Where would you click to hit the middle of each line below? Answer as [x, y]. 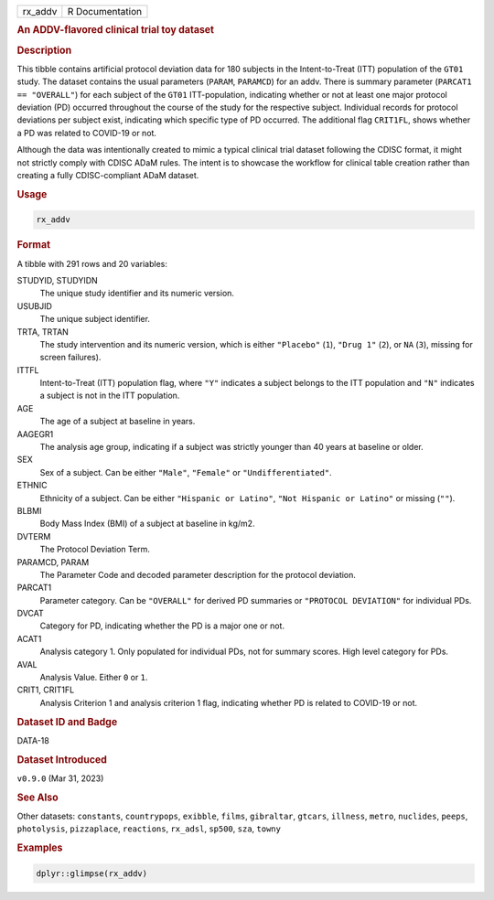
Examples [40, 848]
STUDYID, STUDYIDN [57, 280]
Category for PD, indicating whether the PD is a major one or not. [162, 626]
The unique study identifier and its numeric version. [137, 294]
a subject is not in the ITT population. [110, 396]
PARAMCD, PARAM [53, 562]
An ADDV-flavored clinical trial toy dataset [116, 30]
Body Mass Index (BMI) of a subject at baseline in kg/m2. [147, 524]
